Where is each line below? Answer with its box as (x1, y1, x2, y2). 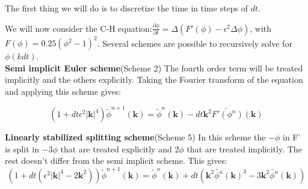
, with (250, 22, 272, 34)
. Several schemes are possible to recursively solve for (97, 37, 292, 49)
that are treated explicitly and (60, 142, 172, 155)
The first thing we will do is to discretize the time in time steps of (5, 2, 248, 14)
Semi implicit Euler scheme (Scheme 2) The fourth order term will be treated (5, 61, 303, 74)
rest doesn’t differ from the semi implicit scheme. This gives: (5, 154, 227, 167)
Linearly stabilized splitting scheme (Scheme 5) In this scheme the (5, 131, 266, 143)
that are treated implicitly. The (186, 142, 302, 155)
